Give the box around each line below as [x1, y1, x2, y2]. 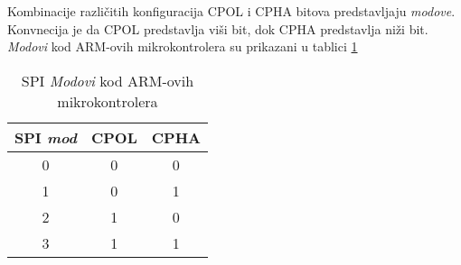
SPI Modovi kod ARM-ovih [21, 69, 194, 91]
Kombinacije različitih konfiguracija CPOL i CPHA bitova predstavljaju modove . [7, 2, 456, 20]
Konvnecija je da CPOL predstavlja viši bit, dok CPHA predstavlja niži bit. [7, 19, 428, 38]
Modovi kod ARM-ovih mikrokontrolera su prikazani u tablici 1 [7, 37, 358, 56]
